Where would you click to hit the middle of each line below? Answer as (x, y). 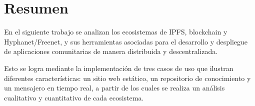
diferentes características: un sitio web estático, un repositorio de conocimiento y (127, 78)
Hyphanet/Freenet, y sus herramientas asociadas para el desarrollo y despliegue (126, 41)
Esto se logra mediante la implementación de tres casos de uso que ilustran (119, 68)
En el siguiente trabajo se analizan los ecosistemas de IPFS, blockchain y (116, 32)
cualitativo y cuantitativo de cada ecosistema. (74, 97)
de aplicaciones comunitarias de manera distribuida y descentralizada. (111, 51)
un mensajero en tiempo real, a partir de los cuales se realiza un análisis (114, 88)
